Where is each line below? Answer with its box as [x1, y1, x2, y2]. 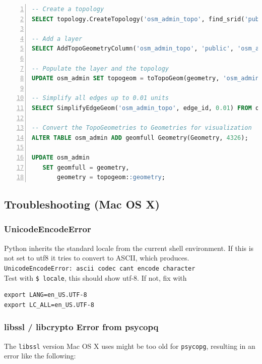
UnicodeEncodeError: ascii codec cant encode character [4, 265, 195, 272]
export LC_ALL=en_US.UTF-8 [4, 301, 94, 308]
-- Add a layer [32, 35, 83, 42]
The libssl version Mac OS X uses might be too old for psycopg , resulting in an [4, 340, 255, 351]
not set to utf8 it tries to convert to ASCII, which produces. [4, 252, 189, 263]
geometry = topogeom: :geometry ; [57, 174, 165, 181]
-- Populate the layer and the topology [32, 65, 169, 72]
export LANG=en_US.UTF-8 [4, 291, 87, 299]
